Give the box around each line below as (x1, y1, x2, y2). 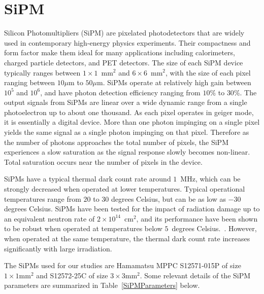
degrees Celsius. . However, (172, 223, 257, 234)
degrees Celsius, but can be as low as (111, 193, 226, 204)
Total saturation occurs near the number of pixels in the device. (4, 156, 203, 167)
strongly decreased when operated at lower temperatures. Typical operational (4, 183, 245, 194)
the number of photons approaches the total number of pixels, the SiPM (4, 136, 228, 147)
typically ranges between (4, 67, 81, 78)
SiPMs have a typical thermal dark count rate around (4, 173, 171, 184)
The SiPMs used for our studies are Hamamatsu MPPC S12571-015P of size (4, 260, 241, 271)
